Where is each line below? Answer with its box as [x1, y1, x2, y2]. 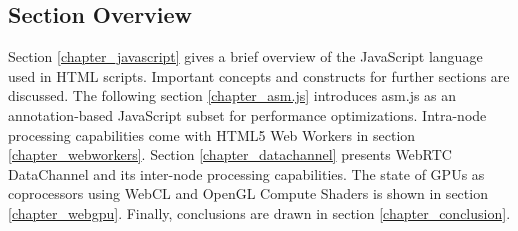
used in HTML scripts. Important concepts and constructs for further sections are [8, 65, 510, 86]
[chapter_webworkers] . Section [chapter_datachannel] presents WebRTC [8, 144, 452, 165]
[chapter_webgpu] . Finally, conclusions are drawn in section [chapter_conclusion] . [8, 202, 511, 223]
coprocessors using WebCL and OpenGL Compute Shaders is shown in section [8, 183, 488, 204]
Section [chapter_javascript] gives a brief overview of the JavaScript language [8, 46, 483, 67]
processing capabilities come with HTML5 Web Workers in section [8, 124, 416, 145]
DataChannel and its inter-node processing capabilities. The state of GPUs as [8, 163, 485, 184]
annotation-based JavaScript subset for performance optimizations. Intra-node [8, 104, 487, 125]
